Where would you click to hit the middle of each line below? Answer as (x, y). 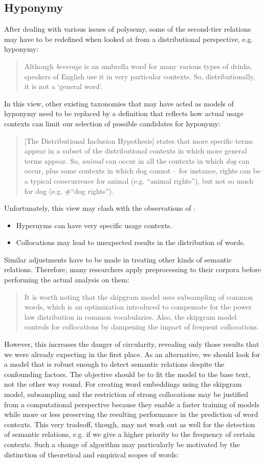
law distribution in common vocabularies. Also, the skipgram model (130, 316)
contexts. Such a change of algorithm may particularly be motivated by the (122, 444)
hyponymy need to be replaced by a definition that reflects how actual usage (124, 113)
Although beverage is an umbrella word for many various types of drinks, (138, 66)
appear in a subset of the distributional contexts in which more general (136, 151)
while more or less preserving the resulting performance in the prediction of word (131, 414)
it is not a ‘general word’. (63, 86)
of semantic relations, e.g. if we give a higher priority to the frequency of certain (130, 434)
